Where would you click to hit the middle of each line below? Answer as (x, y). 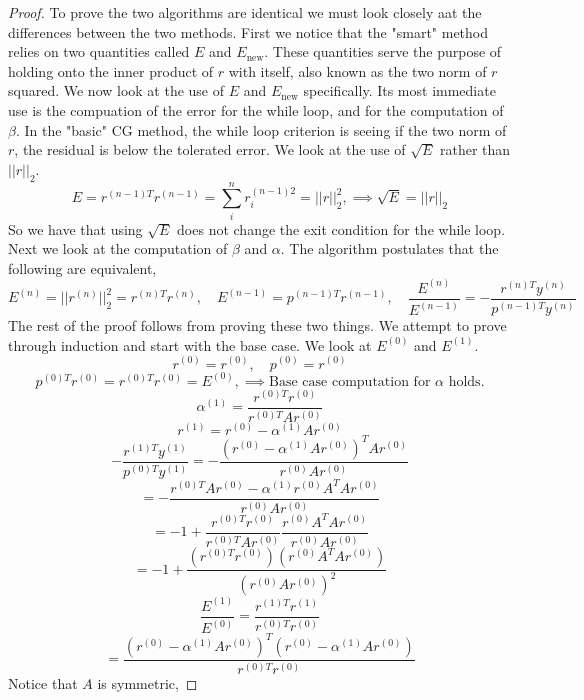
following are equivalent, (82, 267)
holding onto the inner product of (111, 70)
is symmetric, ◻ (147, 683)
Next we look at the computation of (118, 248)
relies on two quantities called (99, 51)
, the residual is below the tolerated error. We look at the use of (210, 149)
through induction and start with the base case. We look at (190, 344)
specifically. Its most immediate (399, 90)
